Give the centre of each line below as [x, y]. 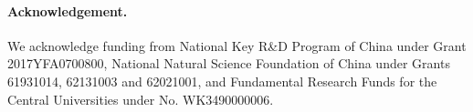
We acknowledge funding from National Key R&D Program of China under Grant [237, 45]
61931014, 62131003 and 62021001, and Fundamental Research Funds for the [222, 81]
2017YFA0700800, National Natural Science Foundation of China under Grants [229, 63]
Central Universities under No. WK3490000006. [141, 99]
